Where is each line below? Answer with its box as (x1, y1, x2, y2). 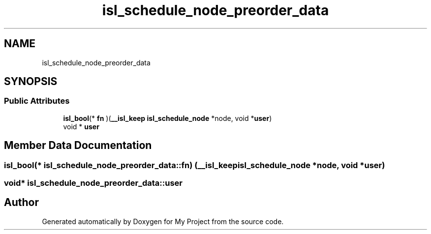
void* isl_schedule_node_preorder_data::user (4, 178, 183, 188)
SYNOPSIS (4, 75, 58, 88)
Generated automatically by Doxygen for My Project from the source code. (42, 217, 284, 226)
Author (4, 196, 39, 209)
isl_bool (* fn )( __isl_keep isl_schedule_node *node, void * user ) (63, 114, 272, 122)
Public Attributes (4, 96, 70, 106)
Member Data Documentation (4, 139, 152, 152)
